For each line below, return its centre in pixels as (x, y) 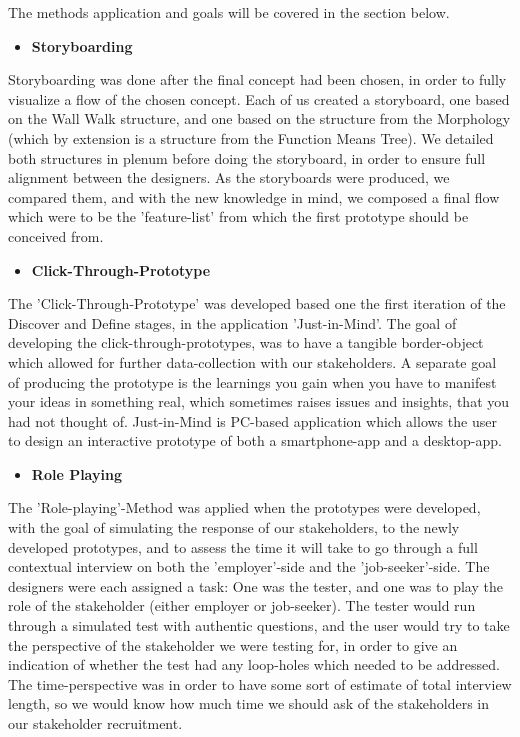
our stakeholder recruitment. (95, 723)
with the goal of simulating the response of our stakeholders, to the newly (234, 527)
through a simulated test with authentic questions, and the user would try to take (259, 625)
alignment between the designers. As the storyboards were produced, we (229, 177)
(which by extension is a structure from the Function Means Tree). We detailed (251, 137)
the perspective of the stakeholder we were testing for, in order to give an (233, 644)
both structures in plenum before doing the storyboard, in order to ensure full (247, 157)
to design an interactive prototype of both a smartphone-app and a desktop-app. (255, 440)
